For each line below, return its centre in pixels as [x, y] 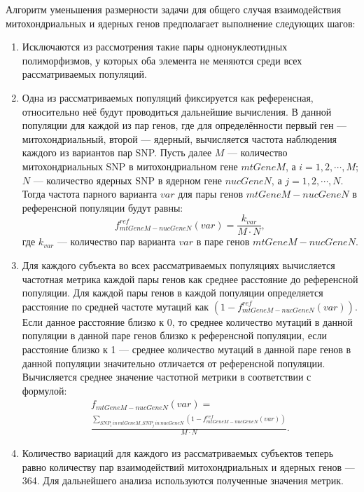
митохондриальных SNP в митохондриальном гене [130, 166]
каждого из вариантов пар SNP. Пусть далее [117, 152]
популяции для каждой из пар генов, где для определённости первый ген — [184, 125]
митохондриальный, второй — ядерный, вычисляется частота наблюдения [180, 138]
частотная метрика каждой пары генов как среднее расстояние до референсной [190, 279]
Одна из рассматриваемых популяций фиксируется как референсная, [168, 97]
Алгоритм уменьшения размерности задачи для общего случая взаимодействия [174, 9]
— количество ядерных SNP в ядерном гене [127, 180]
